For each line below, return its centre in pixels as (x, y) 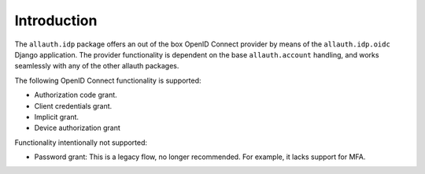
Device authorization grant (78, 128)
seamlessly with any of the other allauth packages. (97, 66)
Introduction (56, 20)
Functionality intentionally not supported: (81, 143)
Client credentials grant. (73, 106)
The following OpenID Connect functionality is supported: (108, 80)
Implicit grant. (56, 117)
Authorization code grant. (76, 95)
